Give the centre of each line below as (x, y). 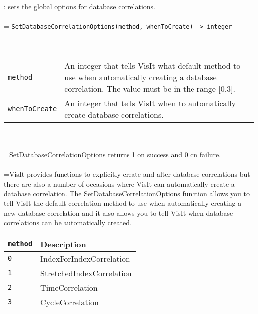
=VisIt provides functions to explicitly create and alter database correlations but (127, 174)
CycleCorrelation (69, 302)
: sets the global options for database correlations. (80, 6)
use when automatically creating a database (141, 77)
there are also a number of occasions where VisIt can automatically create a (119, 184)
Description (63, 244)
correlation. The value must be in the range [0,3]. (150, 89)
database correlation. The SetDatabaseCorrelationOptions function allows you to (127, 193)
